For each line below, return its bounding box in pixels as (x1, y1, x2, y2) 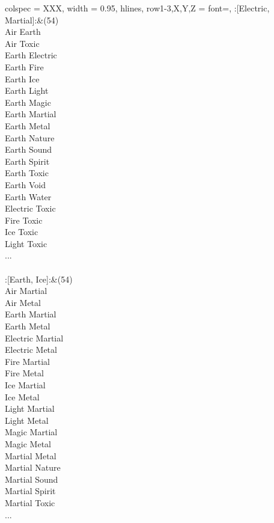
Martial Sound (5, 473, 58, 485)
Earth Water (5, 190, 52, 203)
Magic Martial (5, 426, 58, 438)
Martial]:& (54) (5, 13, 59, 26)
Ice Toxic (5, 225, 38, 238)
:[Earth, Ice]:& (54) (5, 272, 73, 285)
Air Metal (5, 296, 41, 308)
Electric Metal (5, 343, 57, 356)
